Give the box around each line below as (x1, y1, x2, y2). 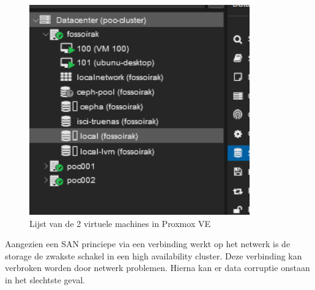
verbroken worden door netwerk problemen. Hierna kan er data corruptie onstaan (5, 261, 310, 274)
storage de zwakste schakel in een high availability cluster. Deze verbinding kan (5, 249, 302, 262)
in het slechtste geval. (5, 273, 86, 286)
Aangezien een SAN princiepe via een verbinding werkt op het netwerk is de (5, 237, 291, 250)
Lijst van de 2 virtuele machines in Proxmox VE (29, 217, 210, 229)
